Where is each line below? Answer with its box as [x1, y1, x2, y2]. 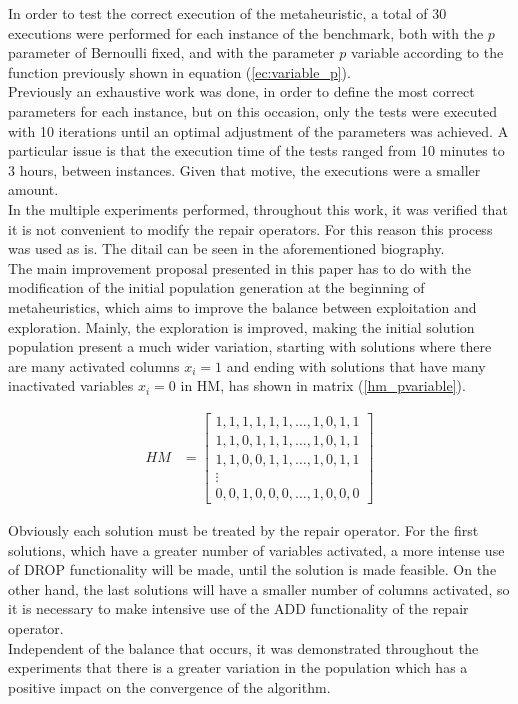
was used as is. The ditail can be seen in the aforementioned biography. [8, 238, 445, 259]
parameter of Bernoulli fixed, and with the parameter [8, 42, 335, 63]
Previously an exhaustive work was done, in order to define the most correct [8, 81, 475, 102]
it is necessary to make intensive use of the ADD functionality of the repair [8, 598, 469, 619]
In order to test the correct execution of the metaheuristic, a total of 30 [8, 3, 447, 23]
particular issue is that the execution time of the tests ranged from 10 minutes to [8, 140, 505, 161]
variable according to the [351, 42, 504, 63]
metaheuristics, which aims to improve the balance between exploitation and [8, 296, 477, 317]
